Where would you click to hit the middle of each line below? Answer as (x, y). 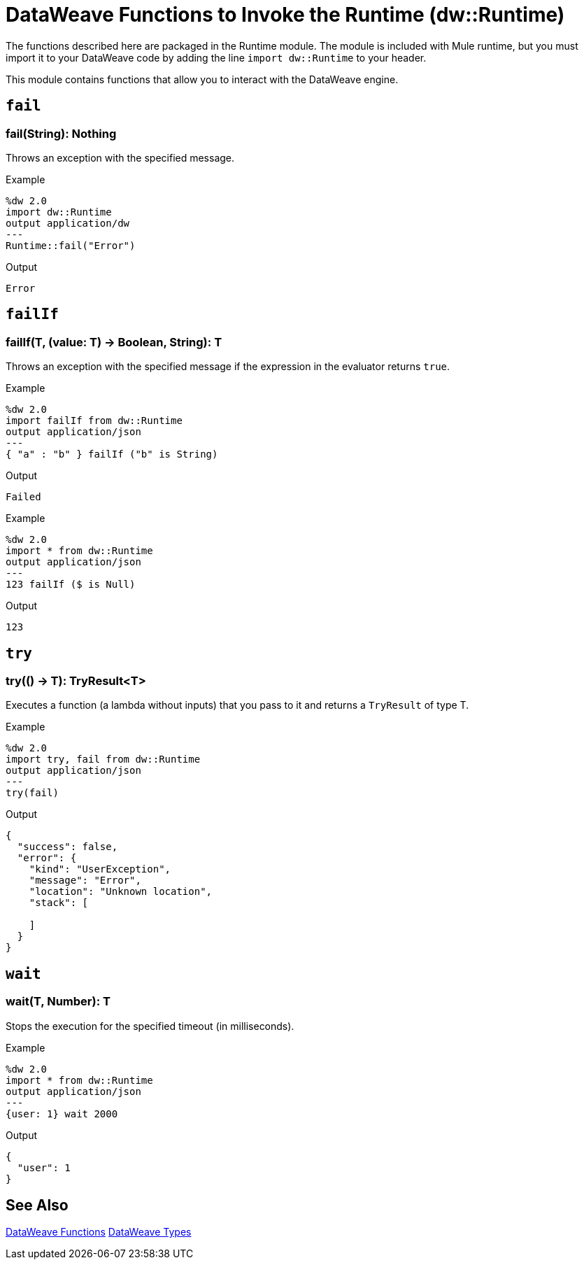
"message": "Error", (85, 881)
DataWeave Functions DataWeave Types (99, 1232)
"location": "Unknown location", (121, 892)
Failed (23, 497)
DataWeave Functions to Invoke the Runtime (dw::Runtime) (285, 15)
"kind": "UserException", (100, 869)
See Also (37, 1206)
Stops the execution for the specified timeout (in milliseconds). (150, 1026)
